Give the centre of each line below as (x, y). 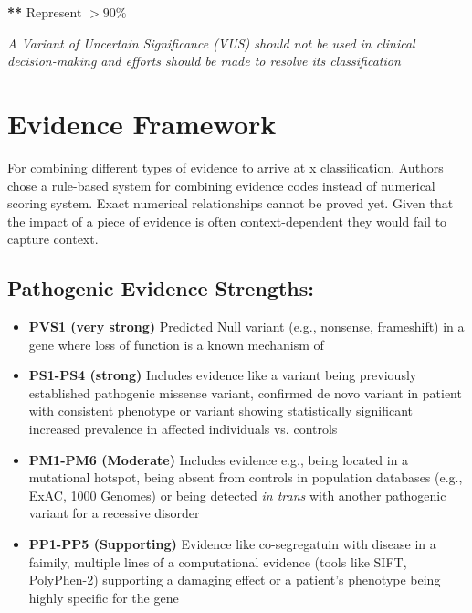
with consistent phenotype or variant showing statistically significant (220, 411)
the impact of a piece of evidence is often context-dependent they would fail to (227, 221)
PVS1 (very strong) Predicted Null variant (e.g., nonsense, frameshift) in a (246, 327)
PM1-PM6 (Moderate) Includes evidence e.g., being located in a (219, 459)
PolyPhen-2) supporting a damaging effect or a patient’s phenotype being (235, 580)
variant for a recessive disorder (114, 513)
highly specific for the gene (104, 597)
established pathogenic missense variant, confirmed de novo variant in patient (245, 392)
